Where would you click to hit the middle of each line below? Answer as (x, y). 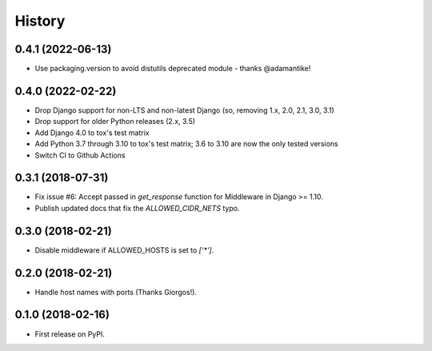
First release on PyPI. (70, 334)
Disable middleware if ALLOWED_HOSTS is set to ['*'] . (124, 250)
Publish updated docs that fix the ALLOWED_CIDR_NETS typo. (137, 208)
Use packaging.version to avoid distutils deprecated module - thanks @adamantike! (173, 69)
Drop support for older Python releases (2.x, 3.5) (115, 122)
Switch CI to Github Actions (80, 155)
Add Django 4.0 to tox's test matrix (92, 133)
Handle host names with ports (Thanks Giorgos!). (116, 292)
